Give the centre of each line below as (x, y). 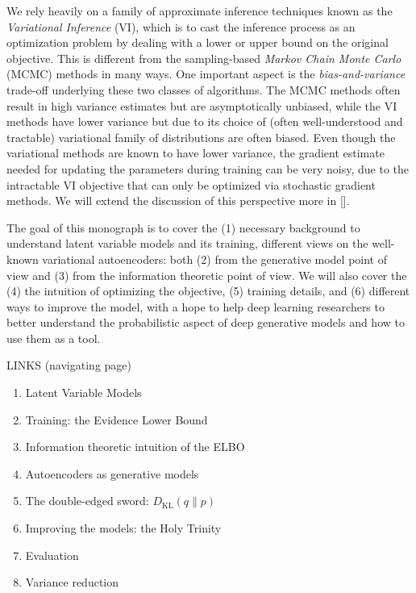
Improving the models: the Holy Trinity (123, 528)
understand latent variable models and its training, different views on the (187, 243)
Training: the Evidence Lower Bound (116, 419)
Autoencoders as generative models (112, 473)
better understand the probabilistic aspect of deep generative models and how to (206, 322)
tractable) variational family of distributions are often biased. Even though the (201, 137)
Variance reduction (72, 582)
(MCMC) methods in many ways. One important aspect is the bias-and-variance (206, 74)
